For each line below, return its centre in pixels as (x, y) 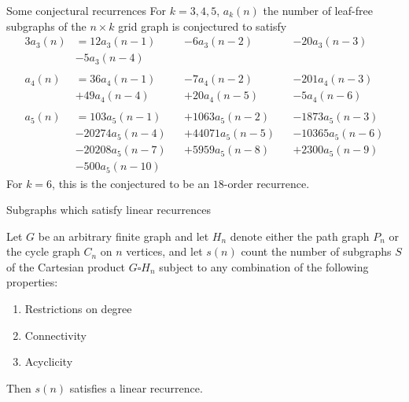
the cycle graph (43, 251)
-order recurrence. (267, 183)
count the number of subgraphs (316, 251)
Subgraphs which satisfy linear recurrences (109, 210)
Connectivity (55, 335)
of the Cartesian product (66, 266)
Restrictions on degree (78, 309)
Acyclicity (49, 361)
